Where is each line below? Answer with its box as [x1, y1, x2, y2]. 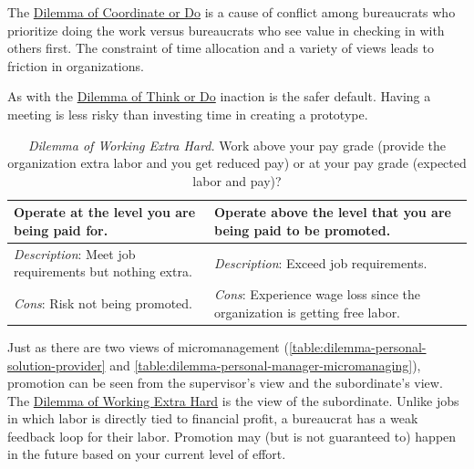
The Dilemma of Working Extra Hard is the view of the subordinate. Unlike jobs [7, 391, 459, 410]
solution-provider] [7, 355, 106, 374]
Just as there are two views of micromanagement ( [7, 337, 289, 356]
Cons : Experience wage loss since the [214, 285, 421, 304]
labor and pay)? [192, 171, 282, 190]
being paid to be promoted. [214, 220, 391, 239]
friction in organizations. [7, 56, 144, 75]
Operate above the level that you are [214, 203, 451, 222]
